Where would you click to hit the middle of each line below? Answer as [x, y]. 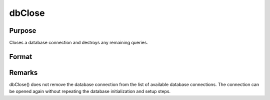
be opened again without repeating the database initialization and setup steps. [90, 92]
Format [21, 56]
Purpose [23, 31]
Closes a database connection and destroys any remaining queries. [79, 43]
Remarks [23, 72]
